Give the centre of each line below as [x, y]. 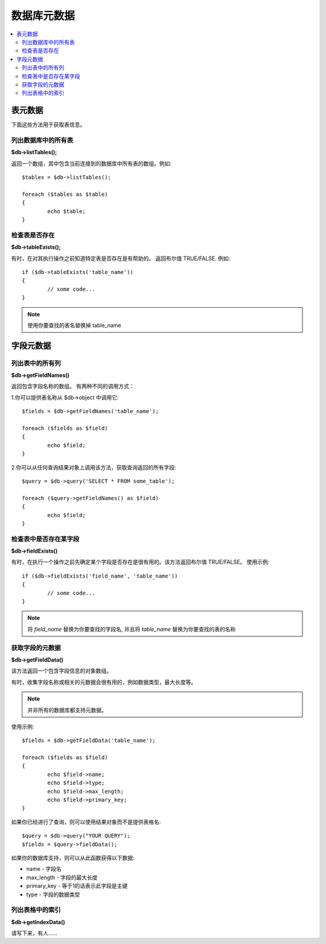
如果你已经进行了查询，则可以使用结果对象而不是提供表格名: [86, 822]
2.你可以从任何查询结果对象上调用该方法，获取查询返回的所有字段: [94, 467]
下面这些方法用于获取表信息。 [48, 125]
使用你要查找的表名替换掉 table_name [74, 325]
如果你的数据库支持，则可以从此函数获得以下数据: [73, 858]
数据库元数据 [43, 16]
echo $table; [66, 211]
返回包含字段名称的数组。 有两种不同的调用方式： [73, 386]
